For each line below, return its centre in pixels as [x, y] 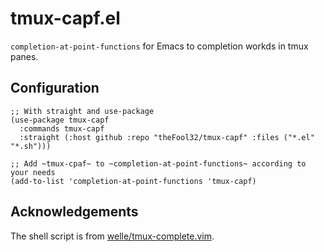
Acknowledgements [74, 212]
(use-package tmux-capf [60, 120]
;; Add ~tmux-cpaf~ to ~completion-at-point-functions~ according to [158, 163]
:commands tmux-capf [62, 128]
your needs [33, 172]
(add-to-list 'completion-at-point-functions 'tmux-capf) [133, 181]
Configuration [55, 88]
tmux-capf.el [65, 18]
